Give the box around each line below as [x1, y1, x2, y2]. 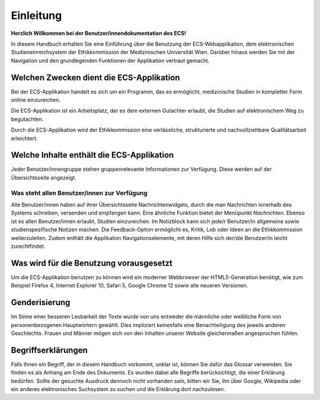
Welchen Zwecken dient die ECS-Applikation [11, 72, 180, 82]
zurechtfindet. [11, 242, 46, 249]
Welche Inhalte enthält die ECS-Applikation [11, 150, 174, 160]
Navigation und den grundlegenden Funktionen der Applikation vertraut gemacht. [11, 57, 210, 64]
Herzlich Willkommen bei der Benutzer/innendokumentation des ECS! [11, 30, 187, 37]
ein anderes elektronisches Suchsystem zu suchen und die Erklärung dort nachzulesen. [11, 386, 225, 393]
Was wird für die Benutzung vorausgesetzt [11, 258, 173, 268]
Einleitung [11, 9, 62, 22]
